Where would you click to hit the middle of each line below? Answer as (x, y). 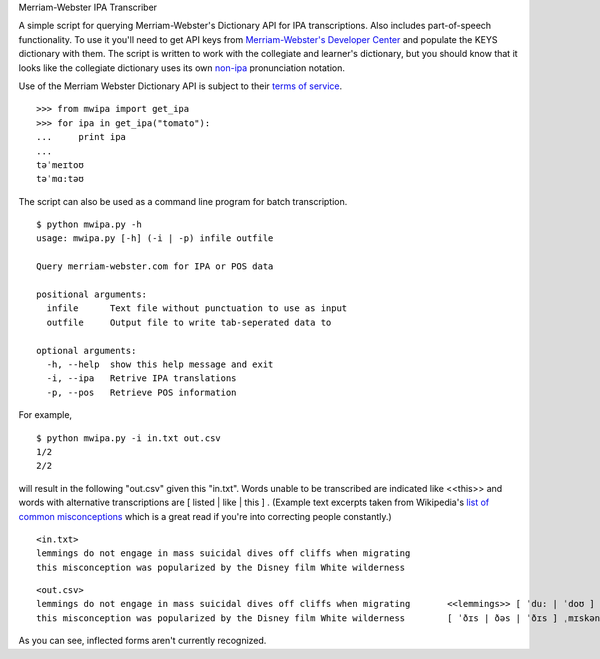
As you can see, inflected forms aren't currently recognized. (142, 641)
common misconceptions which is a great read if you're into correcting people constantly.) (205, 516)
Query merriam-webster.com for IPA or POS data (155, 266)
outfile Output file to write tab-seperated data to (189, 322)
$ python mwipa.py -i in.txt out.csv (129, 438)
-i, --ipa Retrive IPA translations (141, 378)
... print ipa (81, 137)
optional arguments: (86, 350)
